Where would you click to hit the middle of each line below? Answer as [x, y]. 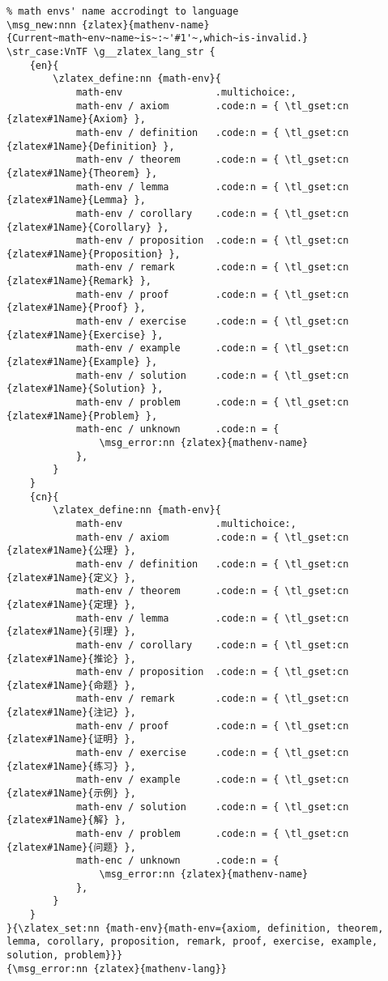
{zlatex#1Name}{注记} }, [71, 713]
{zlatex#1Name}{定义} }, [71, 578]
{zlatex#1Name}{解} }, [66, 820]
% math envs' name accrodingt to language [123, 11]
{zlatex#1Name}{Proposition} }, [94, 254]
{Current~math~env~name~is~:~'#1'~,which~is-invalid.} [158, 38]
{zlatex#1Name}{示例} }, [71, 794]
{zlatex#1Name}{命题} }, [71, 685]
